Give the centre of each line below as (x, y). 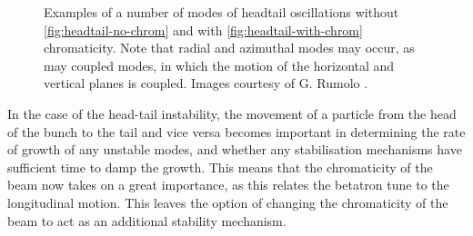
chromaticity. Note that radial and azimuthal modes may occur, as (229, 48)
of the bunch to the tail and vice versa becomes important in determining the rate (236, 131)
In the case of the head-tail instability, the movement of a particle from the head (232, 113)
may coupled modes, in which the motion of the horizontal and (219, 65)
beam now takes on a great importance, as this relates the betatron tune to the (228, 185)
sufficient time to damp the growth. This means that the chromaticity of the (220, 167)
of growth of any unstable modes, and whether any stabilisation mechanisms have (235, 149)
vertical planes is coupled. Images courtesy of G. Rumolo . (206, 83)
